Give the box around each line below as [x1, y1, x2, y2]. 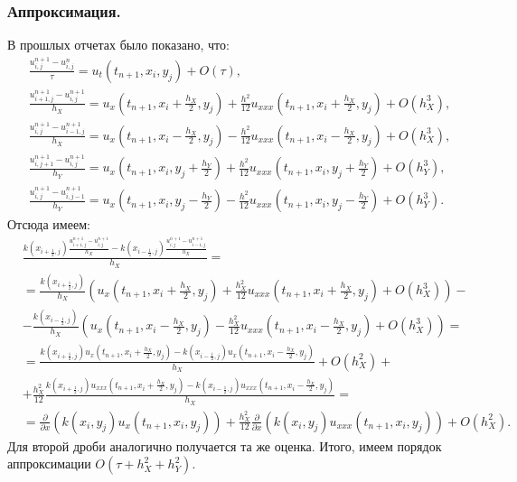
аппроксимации [7, 454, 91, 473]
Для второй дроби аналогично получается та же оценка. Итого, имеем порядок [7, 436, 442, 455]
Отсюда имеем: [7, 215, 90, 234]
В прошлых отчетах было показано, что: [7, 35, 230, 54]
